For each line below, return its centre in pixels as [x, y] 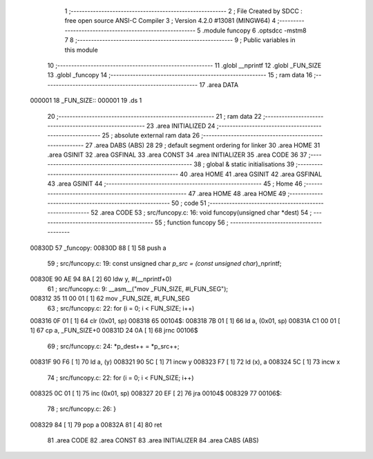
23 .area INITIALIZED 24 [181, 126]
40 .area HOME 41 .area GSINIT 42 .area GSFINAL [251, 174]
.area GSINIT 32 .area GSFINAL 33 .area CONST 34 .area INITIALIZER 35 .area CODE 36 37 [177, 155]
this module [81, 50]
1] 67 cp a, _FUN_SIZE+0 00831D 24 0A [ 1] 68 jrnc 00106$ [114, 331]
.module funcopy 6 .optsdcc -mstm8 [254, 30]
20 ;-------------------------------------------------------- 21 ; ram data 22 [154, 116]
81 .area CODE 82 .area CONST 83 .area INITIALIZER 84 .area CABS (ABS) [153, 440]
